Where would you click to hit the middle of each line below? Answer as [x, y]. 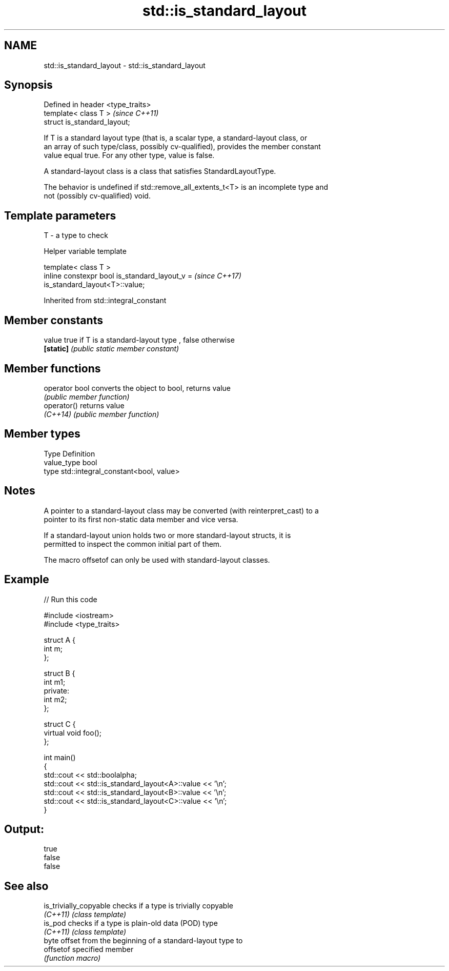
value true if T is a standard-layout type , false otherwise [139, 340]
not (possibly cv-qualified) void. [97, 196]
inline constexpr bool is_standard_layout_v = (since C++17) [142, 276]
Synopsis [28, 85]
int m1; [55, 682]
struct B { [59, 673]
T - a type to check [76, 235]
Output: [24, 829]
